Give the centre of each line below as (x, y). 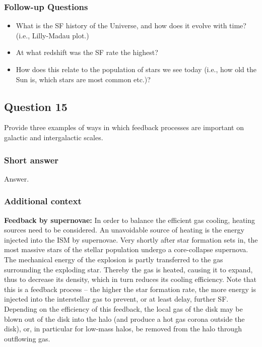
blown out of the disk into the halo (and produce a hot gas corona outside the (124, 319)
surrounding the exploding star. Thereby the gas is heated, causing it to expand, (128, 269)
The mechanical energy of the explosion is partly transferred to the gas (114, 259)
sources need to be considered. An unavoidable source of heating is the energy (124, 230)
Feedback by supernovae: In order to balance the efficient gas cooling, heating (130, 220)
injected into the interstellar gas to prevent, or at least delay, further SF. (116, 299)
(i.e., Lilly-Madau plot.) (52, 35)
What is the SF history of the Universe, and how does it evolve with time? (131, 25)
